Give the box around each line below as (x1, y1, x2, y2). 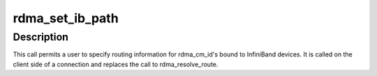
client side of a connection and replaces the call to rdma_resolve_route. (13, 60, 219, 68)
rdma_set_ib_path (13, 10, 119, 26)
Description (13, 31, 69, 43)
